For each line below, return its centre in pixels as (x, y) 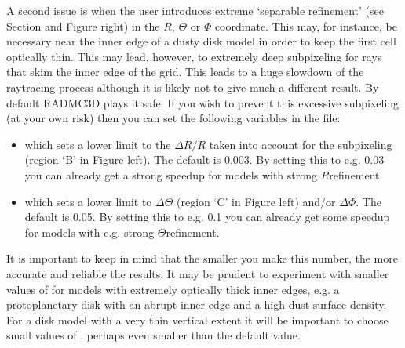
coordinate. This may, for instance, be (306, 25)
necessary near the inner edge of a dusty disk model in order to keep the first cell (201, 41)
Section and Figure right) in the (83, 25)
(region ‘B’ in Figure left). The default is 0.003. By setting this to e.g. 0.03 (204, 159)
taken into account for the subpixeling (301, 144)
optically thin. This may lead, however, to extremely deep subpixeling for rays (194, 56)
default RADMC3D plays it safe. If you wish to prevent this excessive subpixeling (203, 102)
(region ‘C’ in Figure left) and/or (256, 201)
